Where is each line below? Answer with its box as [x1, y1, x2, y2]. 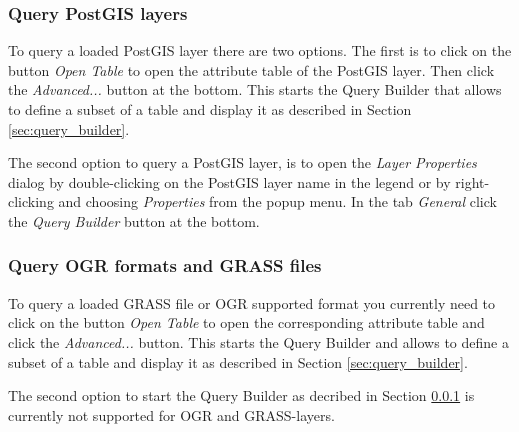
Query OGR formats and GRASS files [8, 253, 322, 278]
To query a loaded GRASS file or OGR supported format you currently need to [8, 292, 496, 313]
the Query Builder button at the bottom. [8, 210, 260, 231]
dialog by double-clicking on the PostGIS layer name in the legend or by [8, 171, 451, 192]
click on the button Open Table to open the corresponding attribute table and [8, 312, 485, 333]
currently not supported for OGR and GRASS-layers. [8, 404, 335, 425]
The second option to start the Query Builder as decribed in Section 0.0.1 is [8, 385, 475, 406]
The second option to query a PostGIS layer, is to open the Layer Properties [8, 152, 477, 173]
